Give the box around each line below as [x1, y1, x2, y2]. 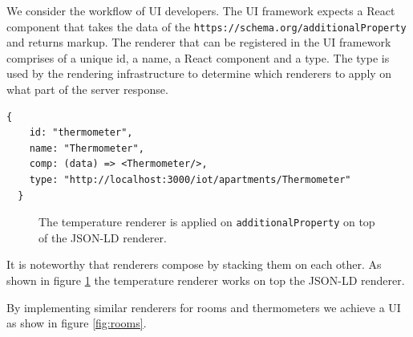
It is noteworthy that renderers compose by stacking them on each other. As [6, 256, 382, 273]
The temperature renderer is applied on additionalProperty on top [38, 213, 375, 230]
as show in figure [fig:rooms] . [6, 315, 147, 331]
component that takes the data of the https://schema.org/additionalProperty [6, 18, 407, 35]
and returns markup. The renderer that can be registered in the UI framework [6, 34, 391, 51]
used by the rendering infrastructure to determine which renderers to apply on [6, 65, 392, 82]
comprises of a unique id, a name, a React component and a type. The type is [6, 49, 390, 66]
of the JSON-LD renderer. [38, 229, 167, 246]
